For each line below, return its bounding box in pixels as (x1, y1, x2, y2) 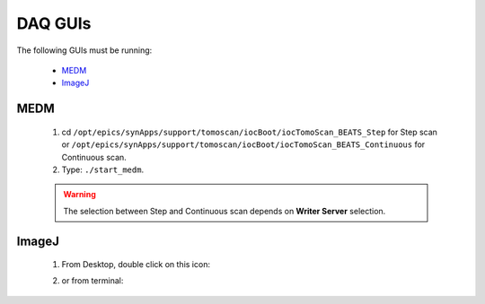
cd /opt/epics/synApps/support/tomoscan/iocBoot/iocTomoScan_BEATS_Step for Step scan (61, 126, 437, 137)
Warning (63, 189, 96, 200)
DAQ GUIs (16, 13, 92, 33)
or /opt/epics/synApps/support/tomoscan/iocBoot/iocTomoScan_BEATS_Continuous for (61, 139, 426, 150)
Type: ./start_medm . (61, 164, 144, 175)
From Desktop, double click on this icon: (61, 259, 211, 270)
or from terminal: (61, 275, 124, 286)
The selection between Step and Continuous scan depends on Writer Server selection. (63, 205, 386, 216)
